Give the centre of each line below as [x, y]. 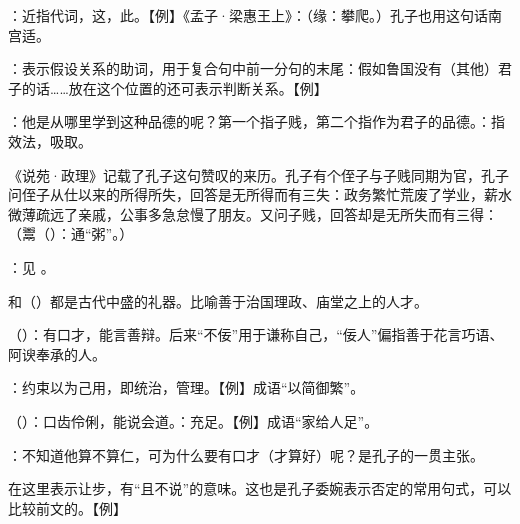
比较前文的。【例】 [67, 507]
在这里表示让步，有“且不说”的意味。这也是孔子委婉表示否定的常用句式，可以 [260, 488]
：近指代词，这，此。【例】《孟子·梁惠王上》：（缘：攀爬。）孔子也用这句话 [248, 15]
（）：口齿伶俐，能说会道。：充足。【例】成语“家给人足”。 [193, 420]
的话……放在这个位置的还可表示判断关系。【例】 [174, 87]
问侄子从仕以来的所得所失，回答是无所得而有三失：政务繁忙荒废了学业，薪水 [260, 194]
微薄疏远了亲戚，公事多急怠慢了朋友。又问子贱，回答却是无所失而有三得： [253, 213]
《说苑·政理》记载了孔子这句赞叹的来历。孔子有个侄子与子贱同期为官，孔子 [258, 174]
